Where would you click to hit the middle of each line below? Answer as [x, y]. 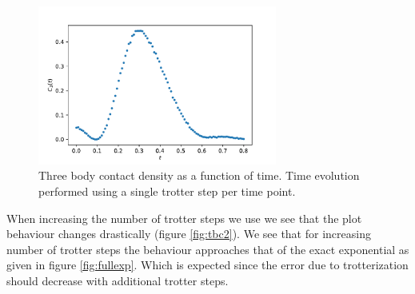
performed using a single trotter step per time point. [167, 191]
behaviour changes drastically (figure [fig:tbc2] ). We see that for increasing [189, 234]
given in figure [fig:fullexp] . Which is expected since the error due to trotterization [207, 265]
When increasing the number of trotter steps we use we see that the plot [184, 218]
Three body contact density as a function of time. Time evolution [199, 175]
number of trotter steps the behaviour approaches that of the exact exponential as [208, 249]
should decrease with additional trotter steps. [118, 281]
